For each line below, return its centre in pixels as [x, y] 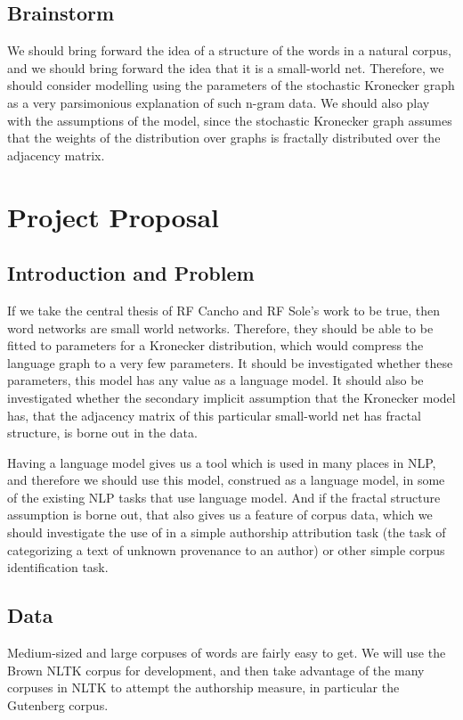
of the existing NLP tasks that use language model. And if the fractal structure [224, 497]
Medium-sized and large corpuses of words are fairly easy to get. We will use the [227, 653]
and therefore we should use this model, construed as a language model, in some [226, 480]
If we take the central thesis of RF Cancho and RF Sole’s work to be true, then [224, 310]
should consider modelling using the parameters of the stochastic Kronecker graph [231, 85]
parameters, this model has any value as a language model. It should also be [215, 380]
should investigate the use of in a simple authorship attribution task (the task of [227, 532]
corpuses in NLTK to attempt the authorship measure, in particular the [203, 687]
